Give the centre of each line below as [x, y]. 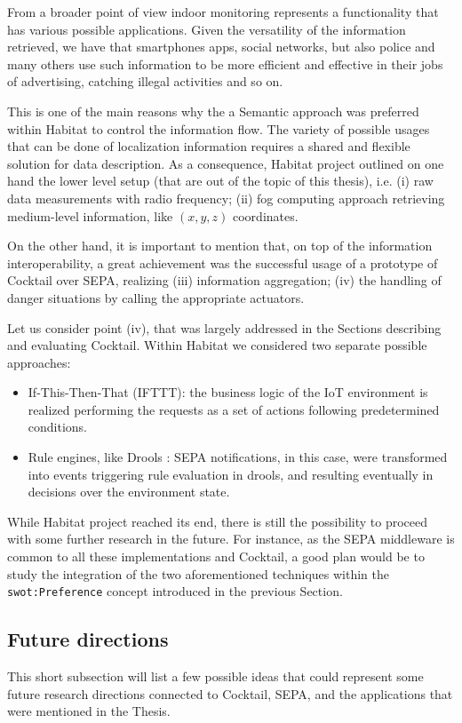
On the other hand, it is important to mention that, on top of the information [220, 246]
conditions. [58, 427]
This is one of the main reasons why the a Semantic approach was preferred [213, 111]
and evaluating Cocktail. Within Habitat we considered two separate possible [217, 345]
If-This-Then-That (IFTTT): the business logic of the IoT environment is [228, 392]
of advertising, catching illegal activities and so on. [145, 81]
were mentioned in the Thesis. [89, 711]
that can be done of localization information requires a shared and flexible [209, 146]
